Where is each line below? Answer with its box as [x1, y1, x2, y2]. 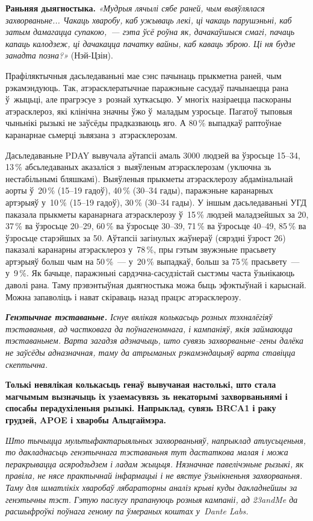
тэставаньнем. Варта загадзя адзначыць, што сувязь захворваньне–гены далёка [5, 334, 303, 347]
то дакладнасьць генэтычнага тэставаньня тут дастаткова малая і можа [5, 446, 288, 458]
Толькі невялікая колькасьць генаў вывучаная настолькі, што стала [5, 378, 276, 391]
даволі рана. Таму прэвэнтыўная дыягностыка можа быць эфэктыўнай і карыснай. [5, 279, 306, 291]
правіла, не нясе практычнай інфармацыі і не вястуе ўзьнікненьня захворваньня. [5, 469, 303, 482]
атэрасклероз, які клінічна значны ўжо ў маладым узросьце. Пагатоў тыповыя [5, 104, 293, 117]
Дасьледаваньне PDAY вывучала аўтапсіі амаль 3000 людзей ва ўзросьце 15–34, [5, 148, 300, 161]
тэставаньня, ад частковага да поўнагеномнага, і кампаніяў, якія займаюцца [5, 322, 293, 335]
